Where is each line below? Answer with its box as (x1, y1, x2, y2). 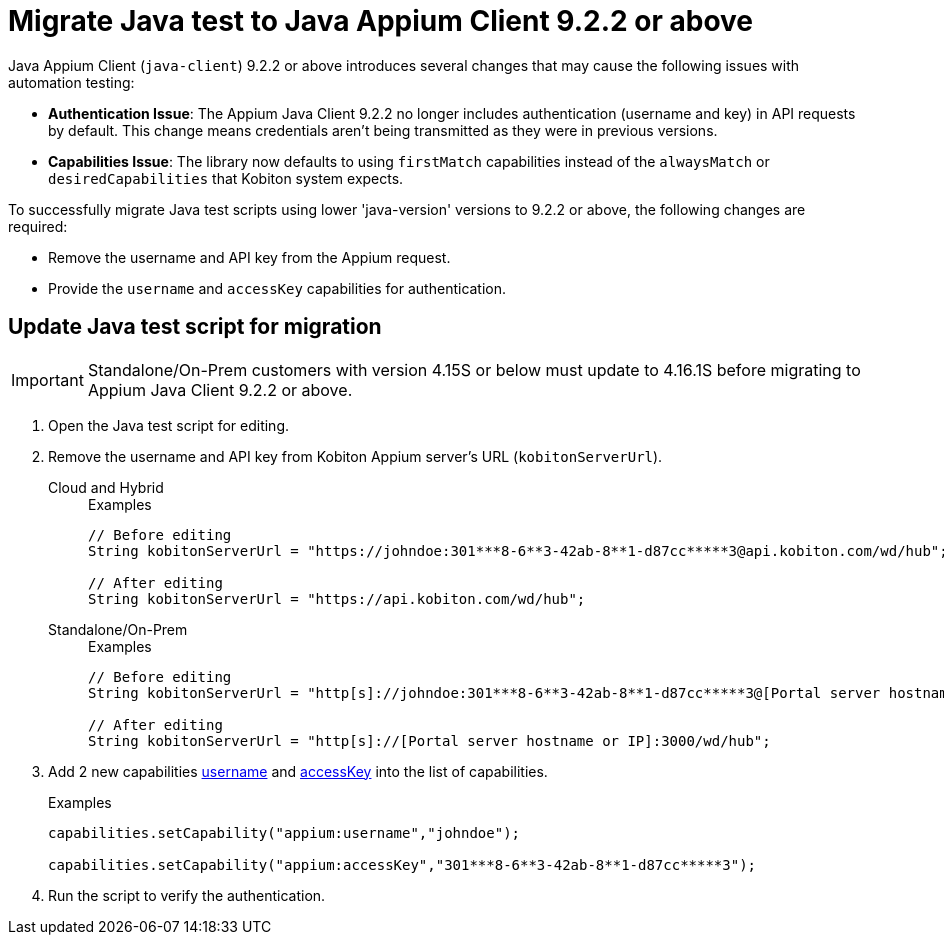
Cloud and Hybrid (48, 478, 164, 496)
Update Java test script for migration (8, 314, 382, 340)
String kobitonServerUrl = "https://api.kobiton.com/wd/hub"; (88, 590, 586, 607)
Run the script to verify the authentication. (48, 886, 326, 904)
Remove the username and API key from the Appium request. (48, 248, 451, 266)
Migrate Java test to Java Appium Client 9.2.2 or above (8, 4, 754, 38)
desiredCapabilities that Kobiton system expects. (48, 169, 404, 187)
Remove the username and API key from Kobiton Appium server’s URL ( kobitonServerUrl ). (48, 447, 663, 465)
